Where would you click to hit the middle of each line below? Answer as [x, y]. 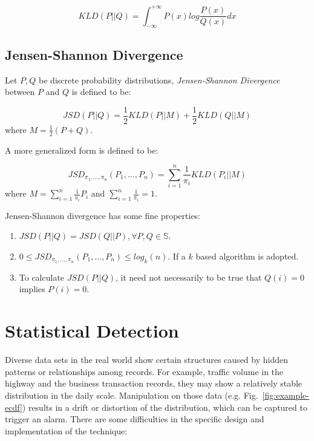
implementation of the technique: [66, 430]
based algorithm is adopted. [247, 256]
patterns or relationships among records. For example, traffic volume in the [144, 371]
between [20, 92]
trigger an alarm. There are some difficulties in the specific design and [135, 419]
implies [32, 289]
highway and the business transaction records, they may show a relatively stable [154, 383]
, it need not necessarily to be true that [189, 277]
